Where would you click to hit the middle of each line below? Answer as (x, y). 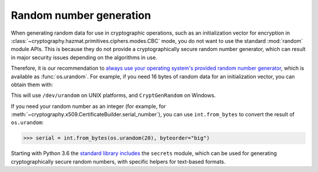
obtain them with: (32, 85)
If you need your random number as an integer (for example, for (88, 106)
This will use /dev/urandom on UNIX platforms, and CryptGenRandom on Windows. (113, 95)
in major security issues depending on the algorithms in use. (84, 57)
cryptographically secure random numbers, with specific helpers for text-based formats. (118, 161)
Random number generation (81, 15)
